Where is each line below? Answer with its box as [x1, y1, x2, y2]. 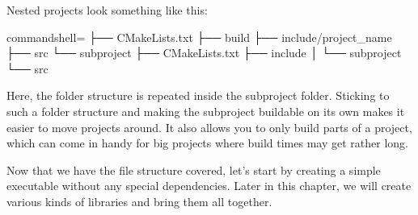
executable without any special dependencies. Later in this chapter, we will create [6, 177, 412, 194]
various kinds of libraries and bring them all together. [6, 192, 272, 209]
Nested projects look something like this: [6, 2, 208, 18]
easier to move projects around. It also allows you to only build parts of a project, [6, 118, 412, 135]
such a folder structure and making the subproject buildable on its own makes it [6, 102, 405, 119]
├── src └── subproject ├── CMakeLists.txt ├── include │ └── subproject [6, 44, 402, 61]
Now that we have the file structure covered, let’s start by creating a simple [6, 161, 381, 178]
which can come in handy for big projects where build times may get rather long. [6, 134, 408, 151]
